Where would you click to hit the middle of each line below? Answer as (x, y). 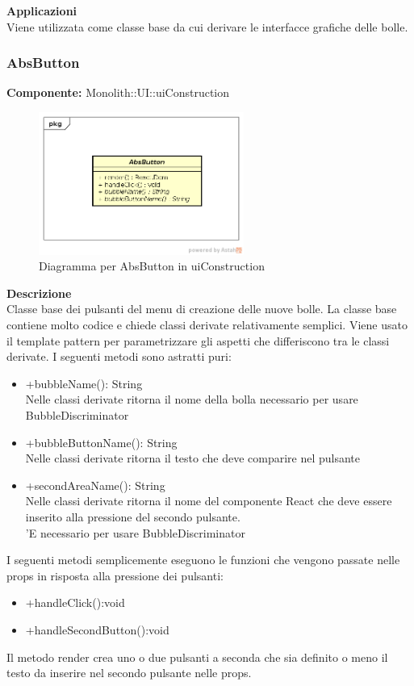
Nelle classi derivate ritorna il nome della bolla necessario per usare (192, 399)
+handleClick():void (75, 602)
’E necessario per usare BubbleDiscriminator (135, 532)
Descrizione (39, 293)
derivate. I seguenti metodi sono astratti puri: (119, 356)
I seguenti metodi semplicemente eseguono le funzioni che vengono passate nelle (203, 560)
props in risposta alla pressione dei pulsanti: (115, 575)
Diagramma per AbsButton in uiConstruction (152, 266)
